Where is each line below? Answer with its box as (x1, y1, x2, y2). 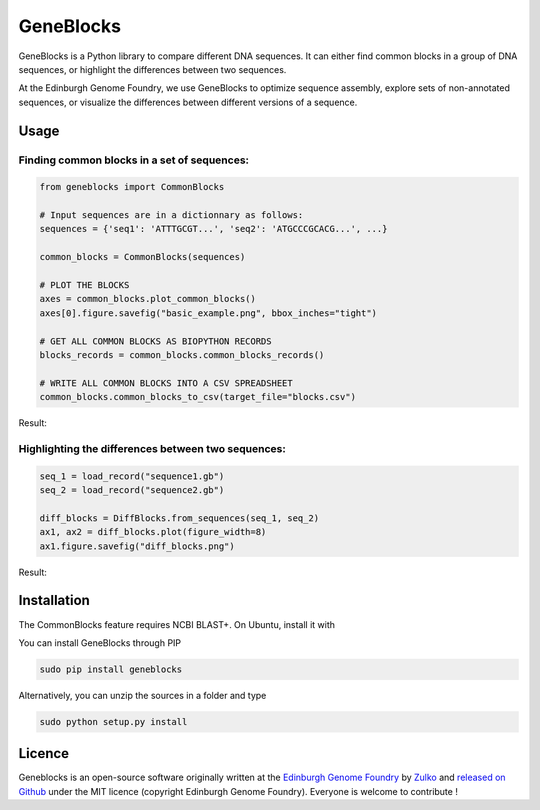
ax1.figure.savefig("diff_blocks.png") (39, 540, 235, 552)
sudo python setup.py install (39, 716, 188, 727)
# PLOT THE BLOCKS (39, 280, 130, 291)
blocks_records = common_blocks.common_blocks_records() (39, 349, 325, 360)
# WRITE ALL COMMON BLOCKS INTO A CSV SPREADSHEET (39, 377, 294, 389)
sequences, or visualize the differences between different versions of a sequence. (18, 96, 358, 108)
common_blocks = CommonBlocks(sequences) (39, 251, 246, 263)
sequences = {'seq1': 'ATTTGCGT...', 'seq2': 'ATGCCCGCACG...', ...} (39, 223, 388, 235)
